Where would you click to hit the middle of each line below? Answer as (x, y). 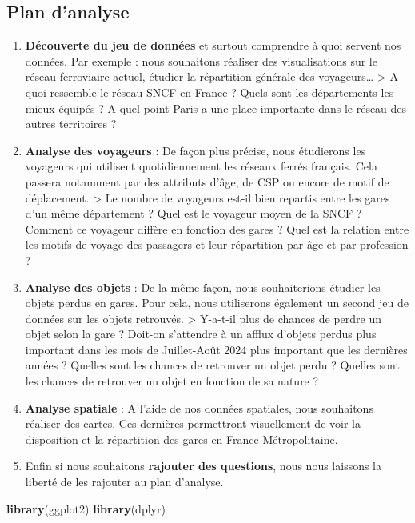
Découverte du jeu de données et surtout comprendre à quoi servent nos (213, 45)
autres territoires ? (71, 124)
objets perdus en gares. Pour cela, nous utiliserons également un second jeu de (217, 303)
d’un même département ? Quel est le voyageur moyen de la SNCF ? (194, 213)
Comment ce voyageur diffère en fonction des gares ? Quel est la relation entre (217, 228)
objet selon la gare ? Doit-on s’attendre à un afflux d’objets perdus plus (201, 334)
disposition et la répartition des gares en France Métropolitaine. (182, 439)
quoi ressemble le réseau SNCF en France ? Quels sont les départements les (209, 92)
